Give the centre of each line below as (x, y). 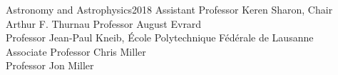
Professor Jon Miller (50, 65)
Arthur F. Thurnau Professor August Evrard (104, 23)
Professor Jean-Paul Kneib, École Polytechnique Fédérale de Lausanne (160, 37)
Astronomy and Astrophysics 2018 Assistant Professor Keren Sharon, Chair (169, 9)
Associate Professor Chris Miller (76, 51)
